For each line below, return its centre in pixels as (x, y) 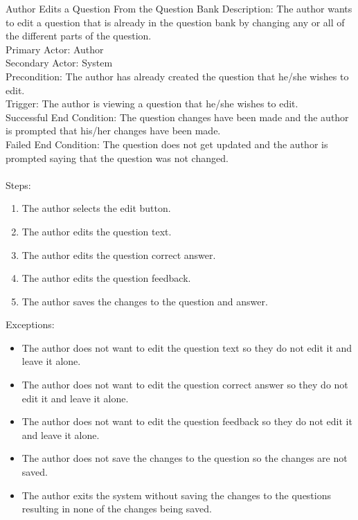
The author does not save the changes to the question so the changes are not (185, 458)
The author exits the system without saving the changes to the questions (177, 495)
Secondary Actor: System (59, 63)
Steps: (18, 185)
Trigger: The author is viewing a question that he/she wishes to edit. (152, 104)
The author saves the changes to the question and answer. (145, 301)
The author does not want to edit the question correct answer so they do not (185, 385)
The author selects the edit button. (96, 208)
